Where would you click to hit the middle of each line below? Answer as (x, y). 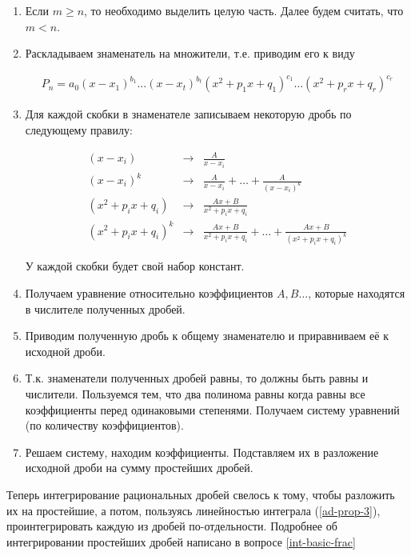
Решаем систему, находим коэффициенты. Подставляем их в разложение (202, 452)
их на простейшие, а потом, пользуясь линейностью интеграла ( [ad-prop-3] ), (194, 510)
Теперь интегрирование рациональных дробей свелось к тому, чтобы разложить (201, 494)
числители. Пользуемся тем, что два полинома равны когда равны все (195, 394)
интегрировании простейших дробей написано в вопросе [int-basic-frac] (181, 541)
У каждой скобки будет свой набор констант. (135, 266)
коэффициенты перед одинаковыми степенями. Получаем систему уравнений (212, 409)
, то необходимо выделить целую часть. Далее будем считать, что (244, 10)
